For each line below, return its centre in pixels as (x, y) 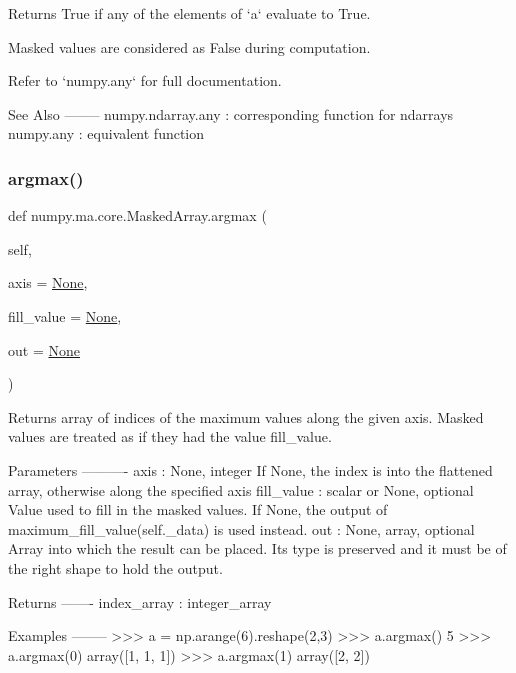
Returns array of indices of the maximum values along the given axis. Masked (246, 416)
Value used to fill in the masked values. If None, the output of (198, 509)
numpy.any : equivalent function (106, 133)
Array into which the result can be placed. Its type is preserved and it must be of (257, 548)
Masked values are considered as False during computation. (189, 46)
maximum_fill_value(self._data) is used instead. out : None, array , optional (241, 528)
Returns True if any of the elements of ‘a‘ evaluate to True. (189, 13)
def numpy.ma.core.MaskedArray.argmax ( (137, 215)
